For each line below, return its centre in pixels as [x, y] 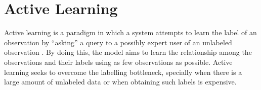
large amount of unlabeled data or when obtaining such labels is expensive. [120, 82]
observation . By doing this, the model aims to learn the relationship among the [128, 52]
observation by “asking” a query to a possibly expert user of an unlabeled [118, 42]
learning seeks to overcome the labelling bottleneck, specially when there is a [123, 72]
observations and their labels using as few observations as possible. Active [118, 62]
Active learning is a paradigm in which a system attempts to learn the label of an [130, 32]
